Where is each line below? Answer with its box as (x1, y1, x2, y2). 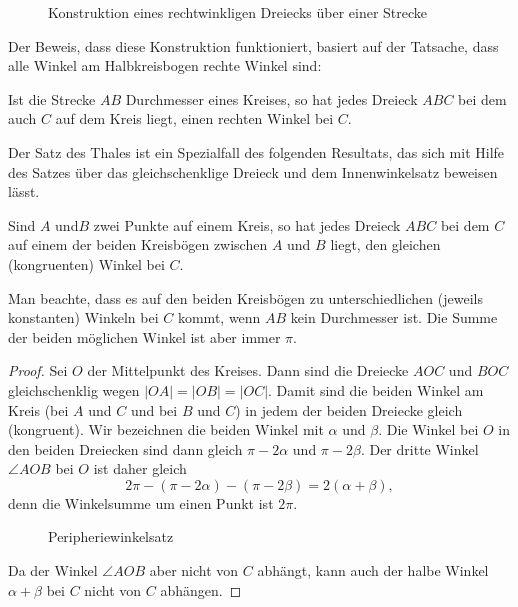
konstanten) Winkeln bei (8, 307, 159, 328)
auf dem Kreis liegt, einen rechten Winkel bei (55, 108, 334, 129)
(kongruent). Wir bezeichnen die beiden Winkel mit (8, 419, 324, 440)
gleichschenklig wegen (8, 379, 140, 400)
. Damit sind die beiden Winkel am (268, 379, 484, 400)
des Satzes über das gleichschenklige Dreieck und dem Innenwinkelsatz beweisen (8, 161, 498, 182)
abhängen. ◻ (160, 579, 242, 600)
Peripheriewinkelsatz (48, 526, 174, 547)
